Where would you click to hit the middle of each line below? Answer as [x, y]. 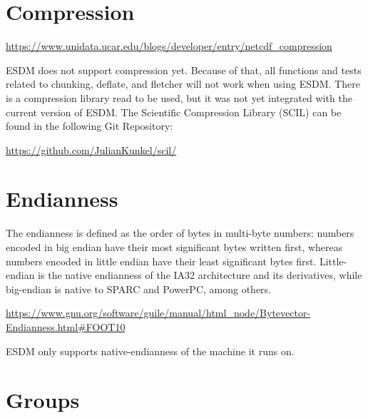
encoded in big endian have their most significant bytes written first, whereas [174, 247]
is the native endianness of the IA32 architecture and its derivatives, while [200, 275]
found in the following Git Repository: [90, 126]
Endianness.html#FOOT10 [66, 326]
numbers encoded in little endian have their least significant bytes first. [161, 261]
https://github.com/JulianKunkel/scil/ [91, 149]
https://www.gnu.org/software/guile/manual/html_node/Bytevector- [158, 313]
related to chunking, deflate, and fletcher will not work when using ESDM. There [183, 84]
